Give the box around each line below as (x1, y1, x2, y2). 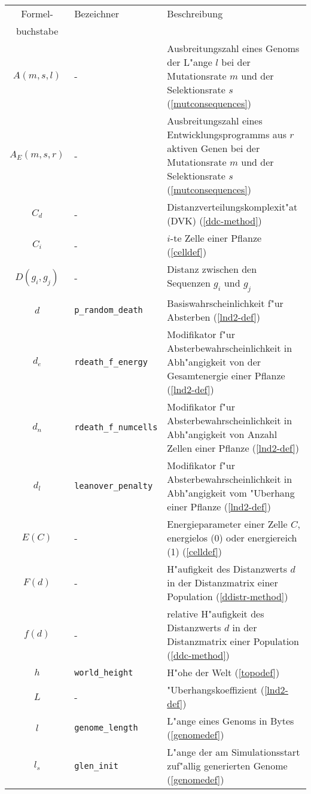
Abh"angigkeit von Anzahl (167, 427, 278, 442)
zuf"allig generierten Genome (167, 759, 288, 773)
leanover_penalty (74, 481, 153, 491)
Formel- (21, 7, 53, 20)
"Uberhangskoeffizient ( (167, 683, 264, 697)
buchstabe (16, 24, 59, 38)
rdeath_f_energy (74, 357, 148, 367)
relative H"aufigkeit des (167, 607, 264, 621)
